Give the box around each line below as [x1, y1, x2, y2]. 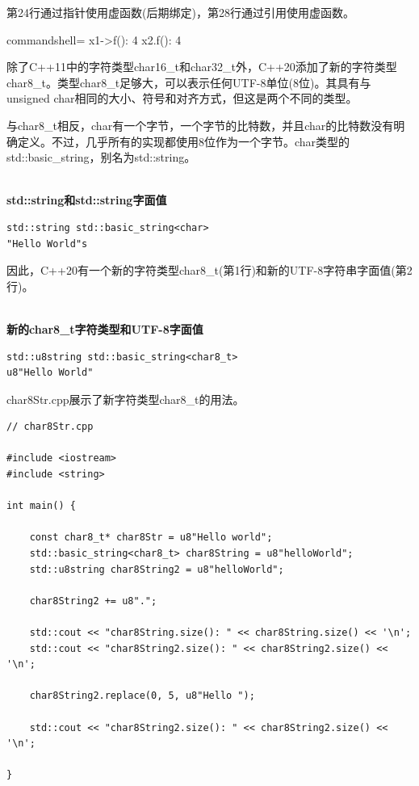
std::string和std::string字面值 [6, 191, 167, 208]
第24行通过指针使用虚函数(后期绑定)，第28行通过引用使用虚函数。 [6, 4, 354, 20]
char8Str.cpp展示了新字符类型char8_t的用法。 [6, 390, 245, 407]
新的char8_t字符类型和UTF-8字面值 [6, 320, 203, 337]
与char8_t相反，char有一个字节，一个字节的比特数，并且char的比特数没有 [6, 116, 394, 133]
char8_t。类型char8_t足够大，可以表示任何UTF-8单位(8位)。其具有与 [6, 74, 371, 90]
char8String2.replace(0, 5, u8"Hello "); [29, 690, 255, 702]
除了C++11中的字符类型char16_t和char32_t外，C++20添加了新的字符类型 [6, 58, 397, 75]
